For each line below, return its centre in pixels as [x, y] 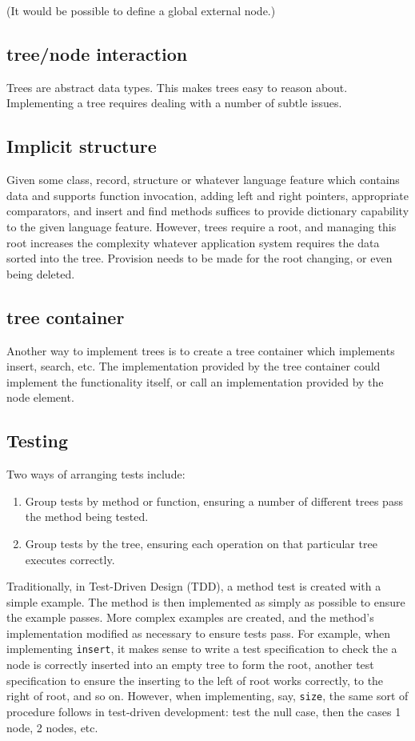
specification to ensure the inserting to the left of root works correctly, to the [195, 680]
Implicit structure [82, 146]
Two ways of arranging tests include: [96, 474]
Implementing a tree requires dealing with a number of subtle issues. [174, 103]
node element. [40, 397]
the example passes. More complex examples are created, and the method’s [190, 617]
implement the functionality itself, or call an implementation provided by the [195, 381]
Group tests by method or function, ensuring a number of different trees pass [214, 501]
